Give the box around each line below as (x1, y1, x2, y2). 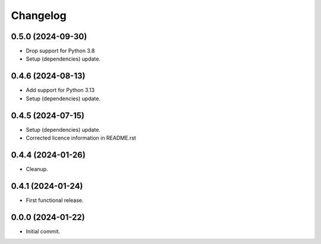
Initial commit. (26, 227, 61, 235)
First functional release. (26, 197, 84, 204)
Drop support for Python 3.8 (26, 47, 95, 55)
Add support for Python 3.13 (26, 87, 95, 94)
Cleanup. (26, 165, 48, 172)
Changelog (11, 9, 67, 22)
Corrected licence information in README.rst (26, 134, 136, 142)
